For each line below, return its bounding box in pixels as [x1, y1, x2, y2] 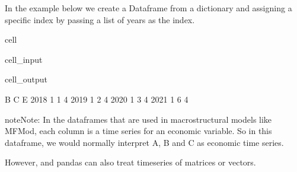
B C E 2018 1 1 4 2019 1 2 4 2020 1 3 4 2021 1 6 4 [5, 93, 189, 105]
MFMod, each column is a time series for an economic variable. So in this [5, 125, 272, 137]
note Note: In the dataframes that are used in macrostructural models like [5, 113, 272, 125]
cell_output [5, 73, 47, 85]
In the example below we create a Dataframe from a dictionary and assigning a [5, 2, 292, 14]
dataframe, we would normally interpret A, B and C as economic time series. [5, 136, 284, 148]
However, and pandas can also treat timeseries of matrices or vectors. [5, 156, 256, 168]
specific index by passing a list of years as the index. [5, 13, 195, 26]
